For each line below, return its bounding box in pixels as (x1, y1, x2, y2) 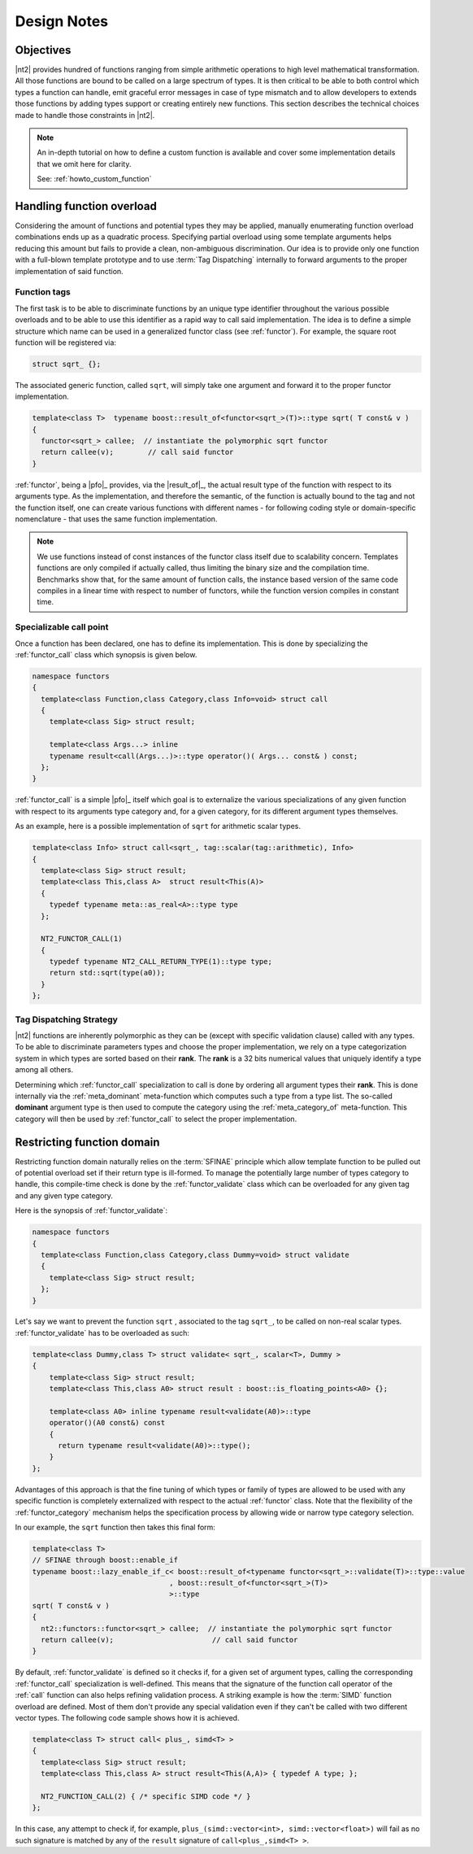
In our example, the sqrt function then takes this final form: (15, 1522, 215, 1532)
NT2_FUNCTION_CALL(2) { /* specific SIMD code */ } (41, 1791, 251, 1801)
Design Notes (15, 12, 109, 30)
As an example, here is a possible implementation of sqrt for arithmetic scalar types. (15, 822, 301, 831)
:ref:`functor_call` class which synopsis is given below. (15, 649, 197, 659)
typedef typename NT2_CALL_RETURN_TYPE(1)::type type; (49, 957, 272, 966)
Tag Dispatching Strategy (15, 1014, 118, 1025)
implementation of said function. (15, 266, 124, 276)
